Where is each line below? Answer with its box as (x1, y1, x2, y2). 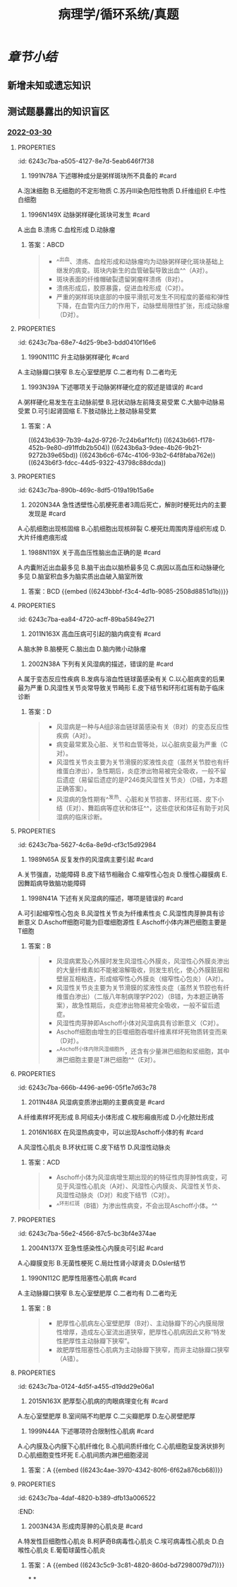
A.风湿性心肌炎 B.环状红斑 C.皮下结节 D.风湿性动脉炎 (17, 1143, 171, 1152)
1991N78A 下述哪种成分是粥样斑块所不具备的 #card (28, 171, 177, 180)
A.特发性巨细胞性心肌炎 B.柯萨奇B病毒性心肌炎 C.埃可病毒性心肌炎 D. (17, 1537, 219, 1545)
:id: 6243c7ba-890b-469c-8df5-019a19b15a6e (17, 485, 154, 494)
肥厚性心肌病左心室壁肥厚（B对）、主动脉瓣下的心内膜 (56, 1319, 212, 1327)
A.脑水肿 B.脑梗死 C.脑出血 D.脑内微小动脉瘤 (17, 645, 147, 653)
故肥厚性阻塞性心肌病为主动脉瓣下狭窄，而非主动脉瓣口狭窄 (56, 1345, 230, 1354)
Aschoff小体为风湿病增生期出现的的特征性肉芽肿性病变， (56, 1173, 221, 1182)
